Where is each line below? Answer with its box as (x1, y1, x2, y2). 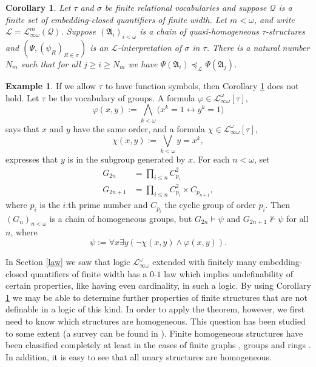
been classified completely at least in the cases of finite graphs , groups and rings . (5, 338, 311, 351)
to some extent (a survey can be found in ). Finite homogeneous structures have (5, 326, 303, 339)
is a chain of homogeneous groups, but (49, 212, 192, 224)
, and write (254, 13, 295, 25)
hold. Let (5, 91, 39, 104)
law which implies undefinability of (164, 267, 294, 280)
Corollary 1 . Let (5, 1, 71, 13)
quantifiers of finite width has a (30, 267, 147, 280)
